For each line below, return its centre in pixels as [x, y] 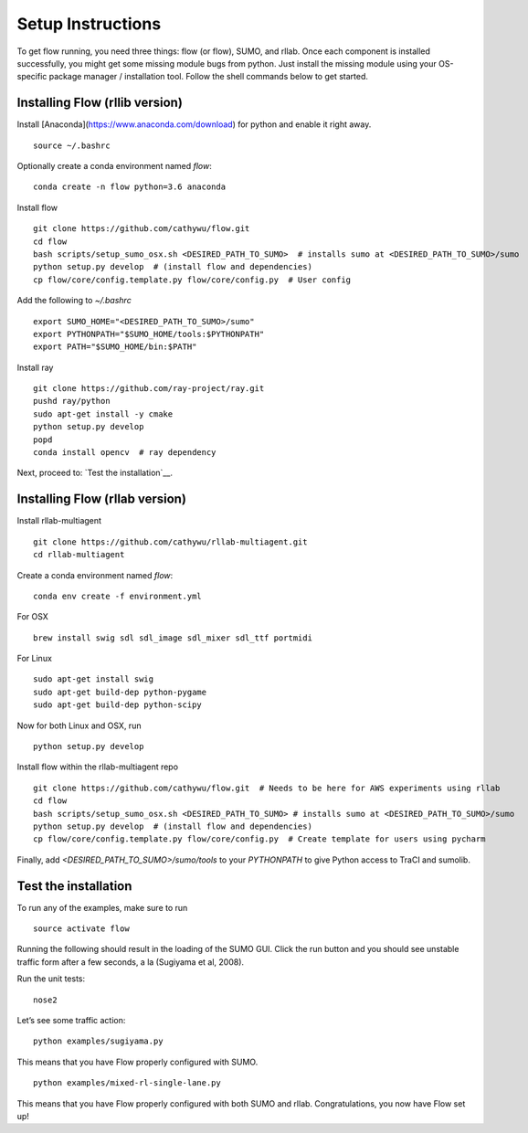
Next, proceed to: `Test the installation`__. [95, 473]
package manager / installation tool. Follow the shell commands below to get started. [209, 77]
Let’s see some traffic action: [71, 1021]
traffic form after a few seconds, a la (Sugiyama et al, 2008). [131, 962]
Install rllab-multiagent [59, 521]
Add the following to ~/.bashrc [74, 301]
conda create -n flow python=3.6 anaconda [130, 187]
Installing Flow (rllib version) [100, 103]
